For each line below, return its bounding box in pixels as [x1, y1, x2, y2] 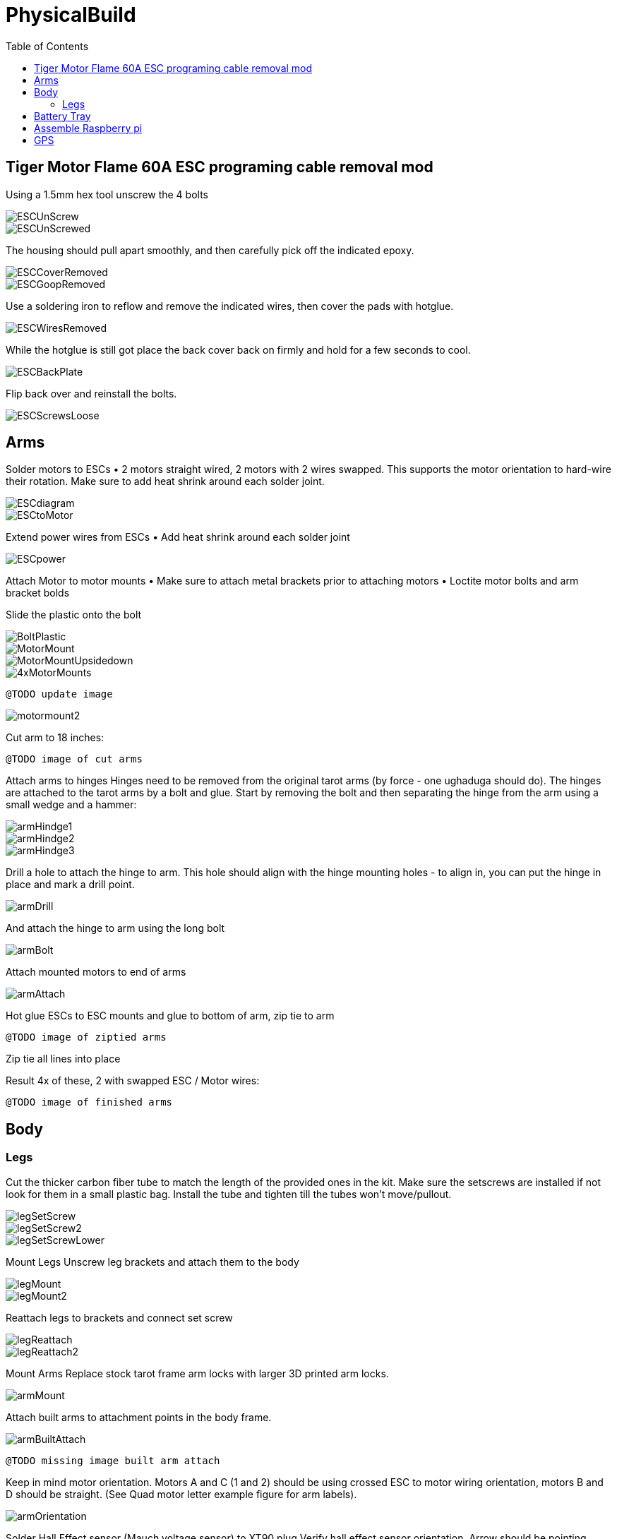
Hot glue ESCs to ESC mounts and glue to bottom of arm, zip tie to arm [6, 1010, 335, 1022]
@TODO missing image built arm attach [6, 1454, 220, 1466]
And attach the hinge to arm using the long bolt [6, 922, 225, 935]
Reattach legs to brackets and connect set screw [6, 1311, 233, 1324]
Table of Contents [6, 40, 89, 52]
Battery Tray [34, 109, 91, 122]
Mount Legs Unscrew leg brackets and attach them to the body [6, 1255, 299, 1268]
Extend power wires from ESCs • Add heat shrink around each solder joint [6, 531, 350, 544]
